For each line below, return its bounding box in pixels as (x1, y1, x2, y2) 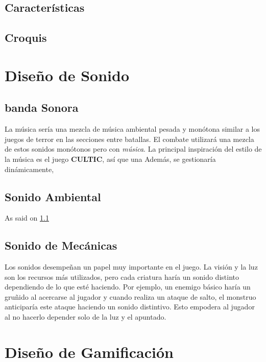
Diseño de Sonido (5, 64, 129, 85)
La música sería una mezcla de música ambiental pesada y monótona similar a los (5, 124, 260, 134)
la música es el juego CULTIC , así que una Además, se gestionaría (5, 153, 216, 164)
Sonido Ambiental (5, 188, 101, 204)
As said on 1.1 (5, 212, 49, 223)
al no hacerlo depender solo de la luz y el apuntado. (5, 311, 166, 322)
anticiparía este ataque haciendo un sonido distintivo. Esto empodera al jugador (5, 301, 255, 312)
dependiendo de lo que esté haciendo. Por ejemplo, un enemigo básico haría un (5, 281, 251, 292)
